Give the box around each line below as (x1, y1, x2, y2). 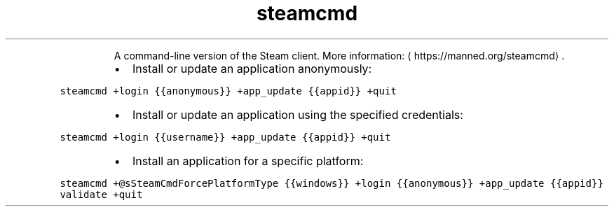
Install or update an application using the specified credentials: (132, 107, 463, 122)
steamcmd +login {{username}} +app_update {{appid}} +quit (60, 131, 391, 143)
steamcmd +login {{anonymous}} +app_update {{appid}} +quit (60, 85, 397, 97)
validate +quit (60, 188, 143, 200)
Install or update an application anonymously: (132, 61, 372, 76)
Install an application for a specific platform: (132, 153, 364, 168)
